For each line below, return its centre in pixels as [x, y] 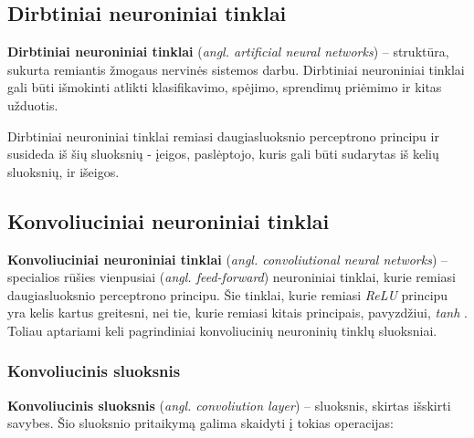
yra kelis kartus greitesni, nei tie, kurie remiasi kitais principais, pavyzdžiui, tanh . [237, 313]
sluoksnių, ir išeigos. [63, 171]
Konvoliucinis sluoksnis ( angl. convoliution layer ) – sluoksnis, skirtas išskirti [229, 405]
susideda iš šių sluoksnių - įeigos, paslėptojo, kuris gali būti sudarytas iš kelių [223, 154]
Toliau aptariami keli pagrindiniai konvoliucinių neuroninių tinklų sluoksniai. [222, 330]
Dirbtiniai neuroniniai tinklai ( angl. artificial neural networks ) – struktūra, [228, 52]
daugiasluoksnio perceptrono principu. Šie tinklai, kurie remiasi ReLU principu [228, 294]
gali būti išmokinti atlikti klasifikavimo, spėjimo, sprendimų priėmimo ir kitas [225, 87]
